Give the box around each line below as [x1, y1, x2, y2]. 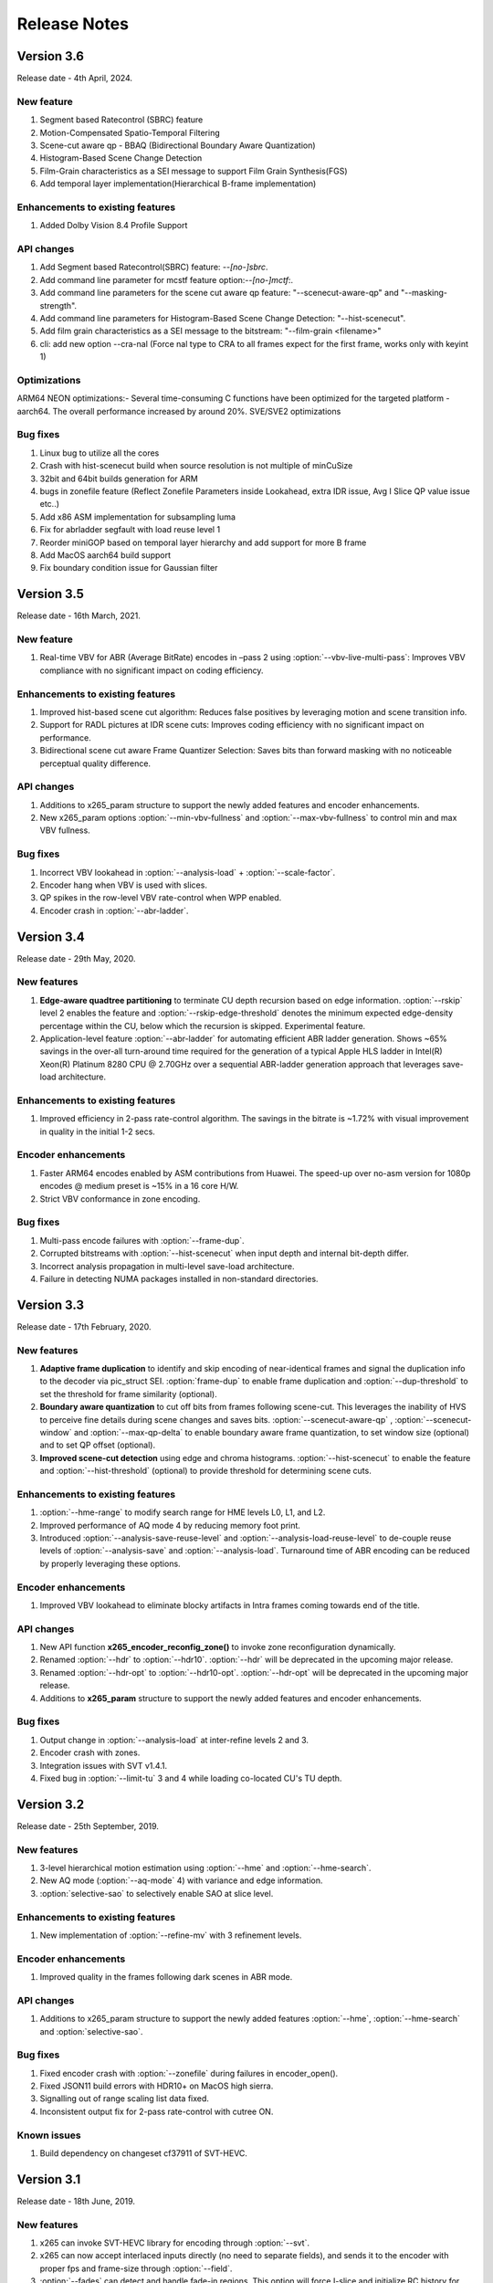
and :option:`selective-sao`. [39, 2025, 143, 2036]
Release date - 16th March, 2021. [16, 610, 141, 621]
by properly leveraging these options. [39, 1558, 182, 1569]
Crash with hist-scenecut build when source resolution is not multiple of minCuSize [39, 460, 353, 471]
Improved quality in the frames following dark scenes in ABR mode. [39, 1972, 293, 1983]
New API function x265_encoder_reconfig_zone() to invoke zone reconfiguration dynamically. [39, 1642, 396, 1653]
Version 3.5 [16, 586, 84, 602]
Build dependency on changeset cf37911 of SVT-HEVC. [39, 2148, 248, 2159]
